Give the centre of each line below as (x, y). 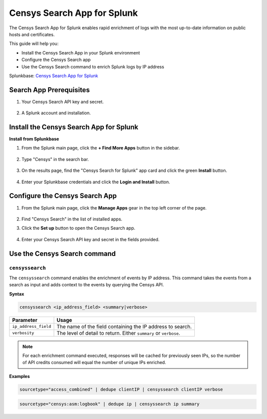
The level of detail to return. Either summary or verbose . (118, 333)
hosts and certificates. (32, 34)
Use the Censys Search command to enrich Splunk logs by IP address (93, 66)
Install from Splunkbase (34, 139)
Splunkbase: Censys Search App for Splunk (54, 76)
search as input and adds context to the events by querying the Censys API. (87, 285)
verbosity (23, 333)
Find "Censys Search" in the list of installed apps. (72, 219)
